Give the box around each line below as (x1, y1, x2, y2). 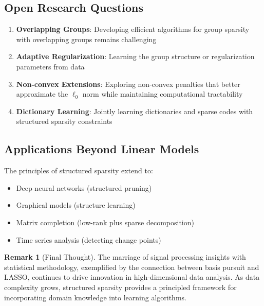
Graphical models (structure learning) (16, 200, 136, 210)
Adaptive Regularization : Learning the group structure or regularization (16, 51, 255, 62)
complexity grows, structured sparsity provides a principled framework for (4, 281, 237, 292)
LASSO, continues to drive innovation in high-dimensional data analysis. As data (4, 272, 260, 282)
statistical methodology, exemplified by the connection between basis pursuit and (4, 261, 259, 272)
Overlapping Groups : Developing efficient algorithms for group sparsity (16, 24, 250, 34)
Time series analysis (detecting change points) (16, 234, 161, 245)
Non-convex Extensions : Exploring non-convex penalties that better (16, 78, 240, 89)
